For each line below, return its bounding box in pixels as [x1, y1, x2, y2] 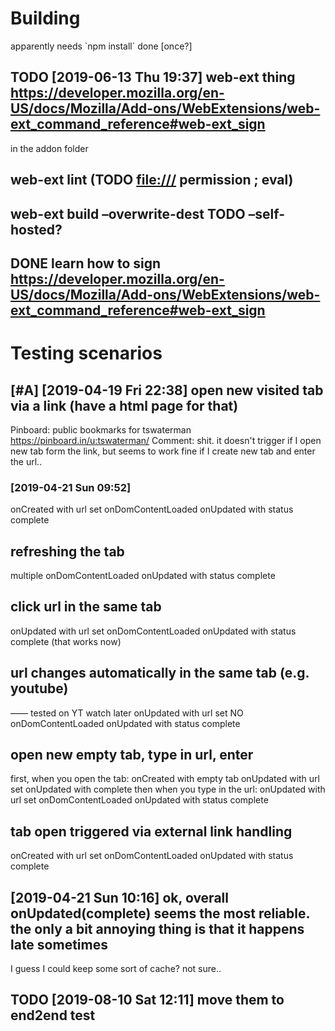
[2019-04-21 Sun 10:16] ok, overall [10, 889, 229, 906]
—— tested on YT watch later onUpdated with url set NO [10, 707, 244, 719]
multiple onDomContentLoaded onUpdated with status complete [10, 570, 276, 582]
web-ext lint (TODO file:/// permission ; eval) [10, 172, 294, 189]
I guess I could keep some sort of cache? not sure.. [10, 963, 222, 975]
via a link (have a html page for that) [10, 397, 239, 414]
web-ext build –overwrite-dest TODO [10, 205, 246, 222]
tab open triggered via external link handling [10, 823, 293, 840]
